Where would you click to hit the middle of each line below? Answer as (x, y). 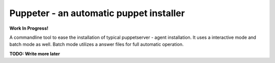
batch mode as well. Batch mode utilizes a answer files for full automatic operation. (97, 44)
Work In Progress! (29, 28)
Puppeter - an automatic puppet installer (97, 13)
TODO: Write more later (35, 53)
